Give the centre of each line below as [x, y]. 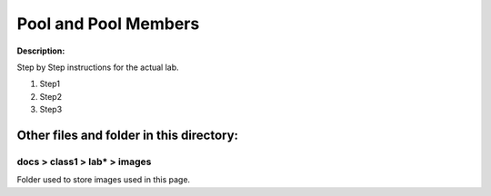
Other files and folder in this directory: [128, 135]
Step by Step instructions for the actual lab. [98, 67]
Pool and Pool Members [108, 24]
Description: [41, 51]
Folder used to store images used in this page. [104, 180]
